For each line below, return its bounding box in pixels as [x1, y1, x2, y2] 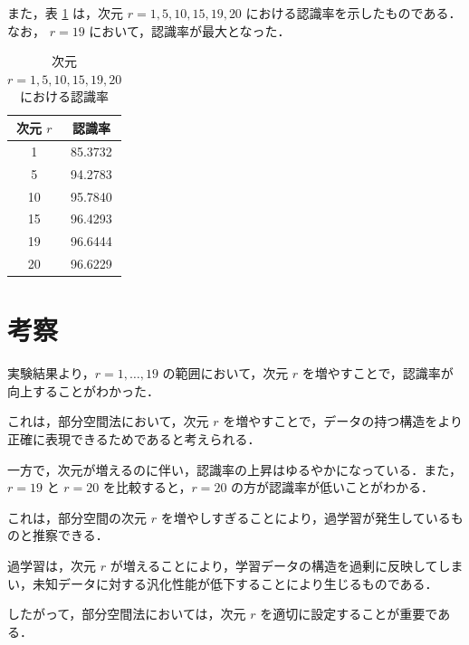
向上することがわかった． [7, 381, 159, 400]
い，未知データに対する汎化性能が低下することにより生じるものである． [7, 574, 438, 593]
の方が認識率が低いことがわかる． [231, 478, 435, 497]
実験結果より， [7, 364, 95, 383]
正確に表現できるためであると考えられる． [7, 430, 261, 449]
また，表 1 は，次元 [7, 4, 124, 22]
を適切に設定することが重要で [260, 604, 438, 623]
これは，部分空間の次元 [7, 507, 147, 526]
